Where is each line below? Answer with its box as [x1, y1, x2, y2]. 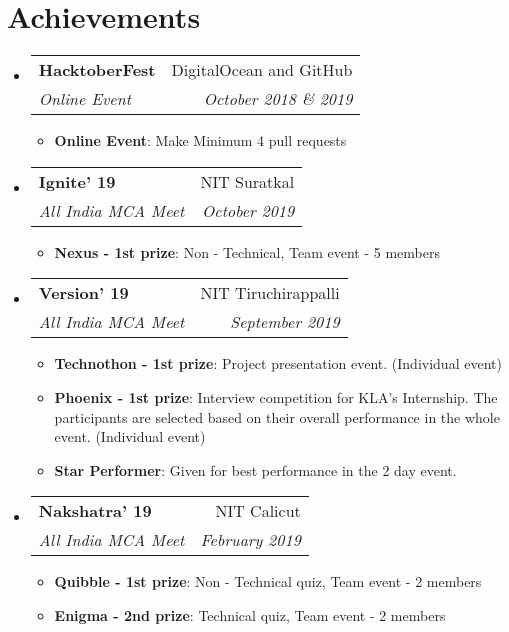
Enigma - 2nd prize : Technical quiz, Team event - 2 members [54, 604, 446, 625]
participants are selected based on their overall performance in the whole [54, 406, 500, 427]
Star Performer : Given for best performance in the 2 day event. [54, 459, 457, 480]
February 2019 [200, 528, 301, 552]
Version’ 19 [38, 281, 129, 305]
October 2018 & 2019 [203, 87, 353, 111]
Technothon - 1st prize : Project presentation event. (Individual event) [54, 353, 502, 374]
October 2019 [202, 198, 295, 222]
